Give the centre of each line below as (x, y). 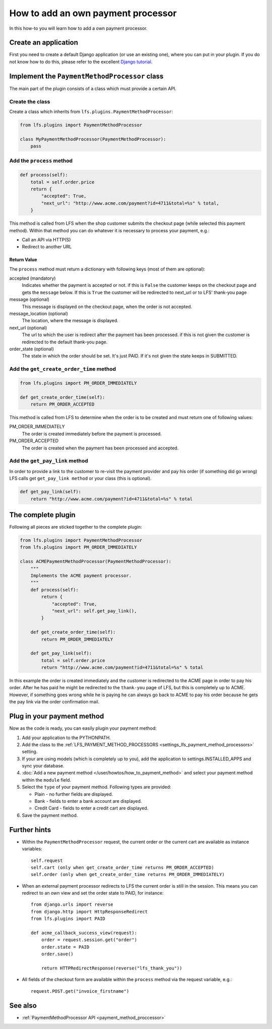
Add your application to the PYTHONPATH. (66, 738)
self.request (47, 860)
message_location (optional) (39, 314)
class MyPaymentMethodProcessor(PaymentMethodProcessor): (93, 139)
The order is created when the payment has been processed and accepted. (100, 448)
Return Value (23, 260)
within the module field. (47, 780)
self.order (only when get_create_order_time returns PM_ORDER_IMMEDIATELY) (128, 874)
